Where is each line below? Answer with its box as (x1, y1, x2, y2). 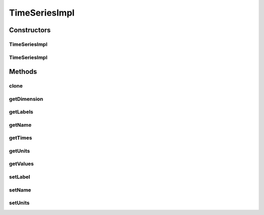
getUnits (9, 147, 30, 154)
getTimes (9, 134, 32, 141)
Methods (9, 67, 37, 76)
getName (9, 121, 32, 128)
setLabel (9, 173, 30, 180)
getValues (9, 160, 34, 167)
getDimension (9, 95, 44, 102)
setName (9, 186, 31, 193)
